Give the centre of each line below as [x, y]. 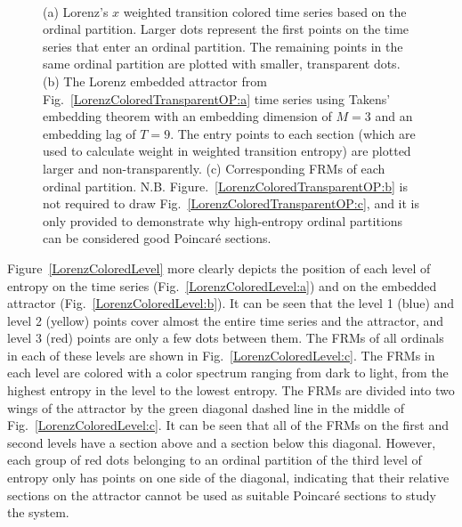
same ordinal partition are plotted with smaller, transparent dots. [222, 64]
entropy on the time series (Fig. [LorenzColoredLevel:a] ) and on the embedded [222, 285]
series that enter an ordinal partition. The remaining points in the [223, 46]
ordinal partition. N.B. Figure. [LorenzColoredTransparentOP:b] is [226, 186]
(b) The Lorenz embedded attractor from [155, 81]
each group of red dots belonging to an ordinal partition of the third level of [215, 460]
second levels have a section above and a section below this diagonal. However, [222, 442]
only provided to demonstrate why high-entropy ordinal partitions [223, 220]
